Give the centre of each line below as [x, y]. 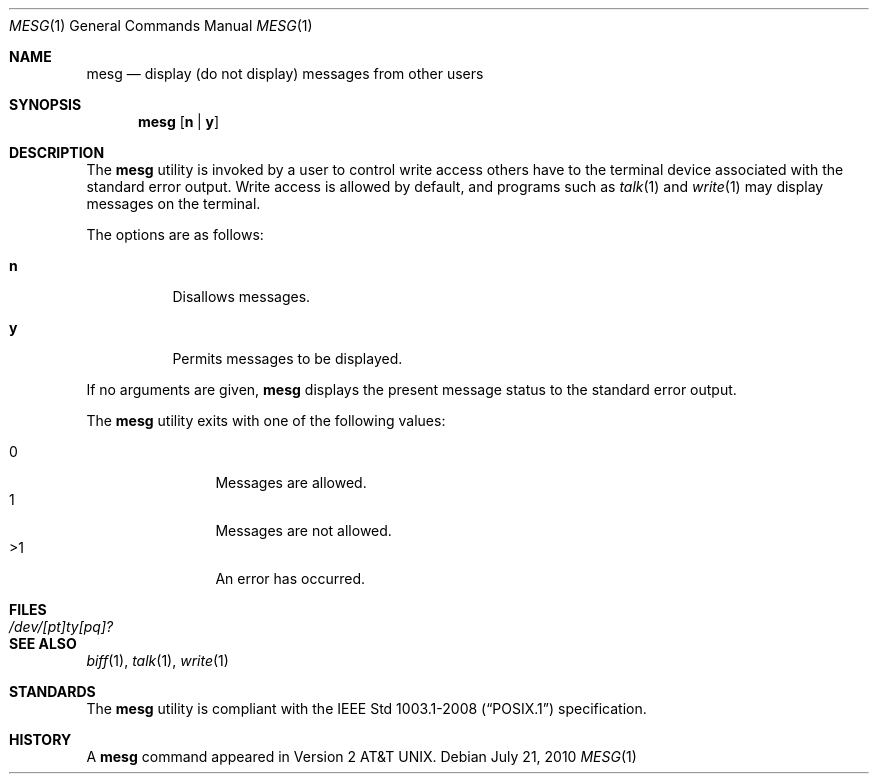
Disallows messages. [241, 296]
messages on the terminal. [173, 203]
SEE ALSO [43, 643]
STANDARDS [52, 691]
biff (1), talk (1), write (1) [157, 660]
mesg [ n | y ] [179, 121]
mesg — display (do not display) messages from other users [285, 73]
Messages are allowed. [291, 482]
